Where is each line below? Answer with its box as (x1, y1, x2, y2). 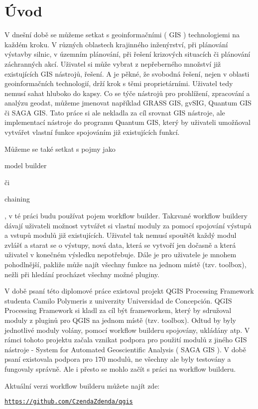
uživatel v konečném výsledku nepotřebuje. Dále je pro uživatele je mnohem (4, 249, 237, 260)
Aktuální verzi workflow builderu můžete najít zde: (4, 380, 160, 391)
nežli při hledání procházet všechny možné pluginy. (4, 269, 159, 279)
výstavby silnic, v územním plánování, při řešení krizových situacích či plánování (4, 49, 251, 59)
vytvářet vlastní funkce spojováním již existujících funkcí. (4, 127, 180, 137)
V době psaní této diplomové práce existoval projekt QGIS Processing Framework (4, 286, 254, 296)
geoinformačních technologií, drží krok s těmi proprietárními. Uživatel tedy (4, 78, 233, 89)
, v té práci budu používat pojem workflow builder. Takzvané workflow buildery (4, 210, 248, 221)
